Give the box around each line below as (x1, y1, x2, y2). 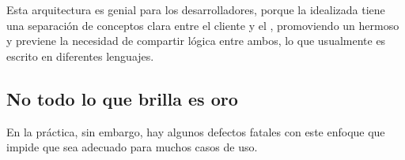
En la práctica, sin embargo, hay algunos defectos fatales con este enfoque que (6, 123, 385, 140)
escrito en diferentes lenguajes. (6, 47, 154, 64)
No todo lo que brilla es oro (6, 86, 238, 110)
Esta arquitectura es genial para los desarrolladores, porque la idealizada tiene (6, 2, 385, 17)
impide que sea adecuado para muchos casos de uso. (6, 139, 258, 155)
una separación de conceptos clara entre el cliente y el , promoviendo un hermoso (6, 17, 399, 33)
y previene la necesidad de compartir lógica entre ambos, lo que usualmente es (6, 32, 386, 49)
